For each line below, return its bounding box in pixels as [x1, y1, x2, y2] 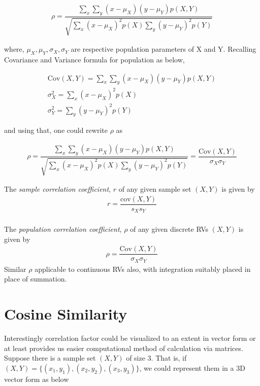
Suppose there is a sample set [4, 353, 96, 363]
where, [4, 44, 24, 54]
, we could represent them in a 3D [139, 362, 245, 373]
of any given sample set [118, 184, 191, 194]
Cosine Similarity [4, 303, 127, 324]
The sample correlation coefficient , [4, 184, 111, 194]
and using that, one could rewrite [4, 125, 108, 135]
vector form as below [4, 373, 69, 384]
